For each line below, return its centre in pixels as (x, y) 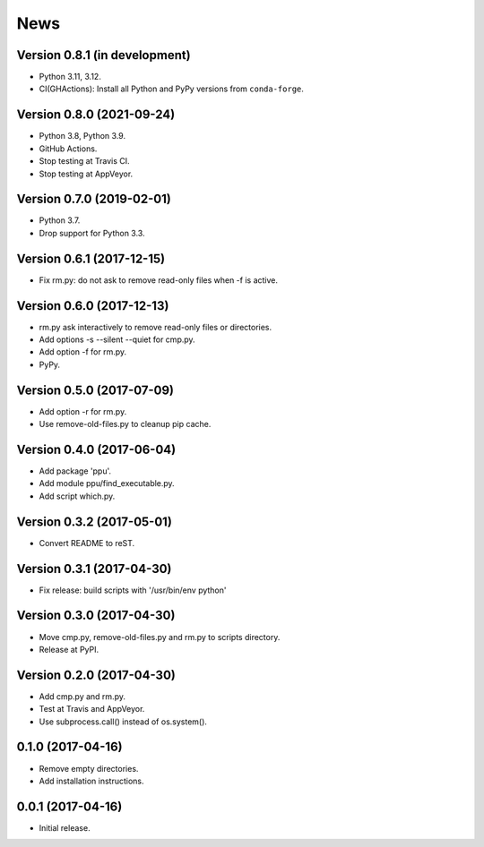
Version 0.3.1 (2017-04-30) (94, 569)
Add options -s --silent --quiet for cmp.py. (117, 339)
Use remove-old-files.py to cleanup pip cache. (125, 424)
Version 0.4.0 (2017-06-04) (96, 449)
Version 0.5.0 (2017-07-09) (95, 390)
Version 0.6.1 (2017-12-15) (91, 258)
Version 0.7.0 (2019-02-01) (94, 199)
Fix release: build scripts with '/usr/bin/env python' (133, 590)
